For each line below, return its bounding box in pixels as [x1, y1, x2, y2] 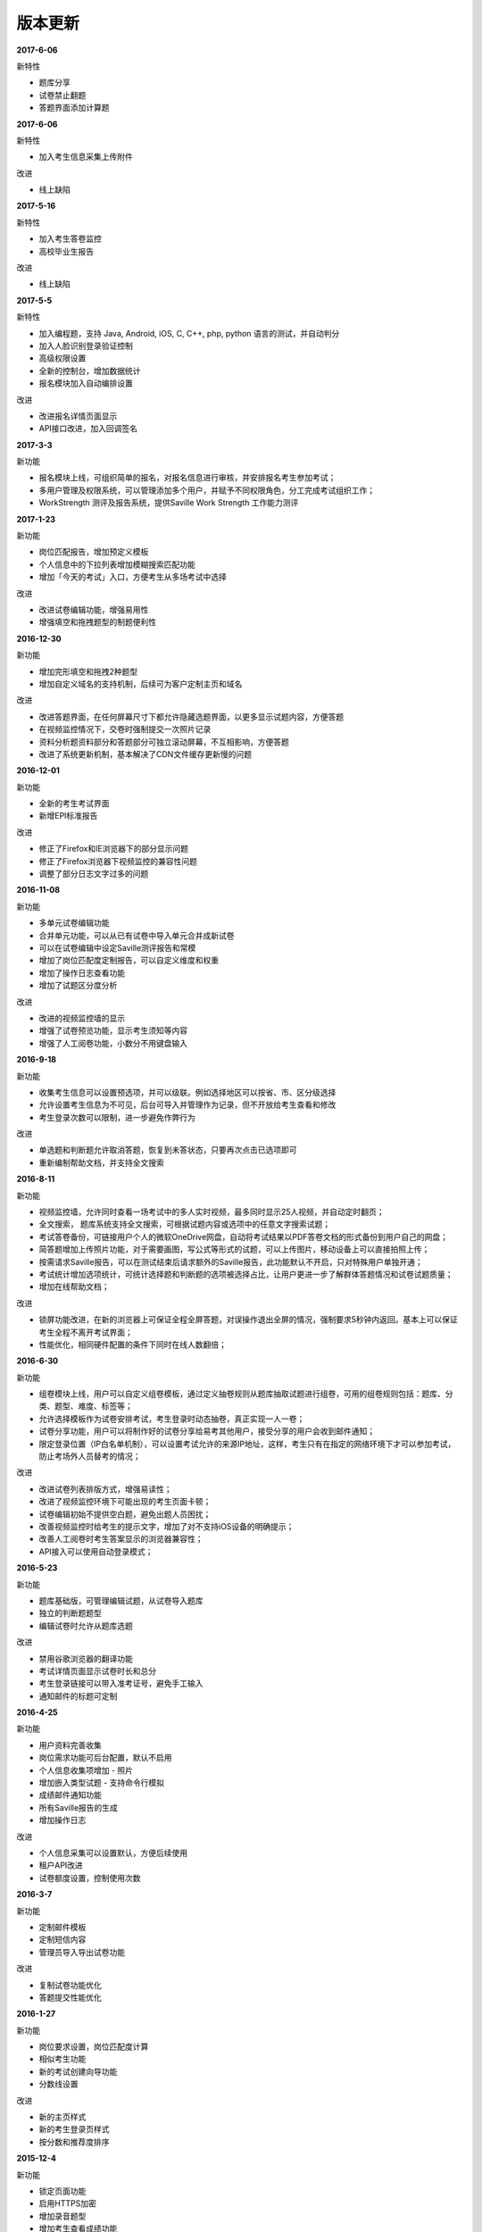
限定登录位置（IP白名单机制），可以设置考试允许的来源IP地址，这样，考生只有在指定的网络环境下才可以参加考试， [38, 1438, 456, 1449]
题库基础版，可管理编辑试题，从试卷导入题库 [38, 1595, 204, 1606]
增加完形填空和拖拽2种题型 [38, 666, 138, 677]
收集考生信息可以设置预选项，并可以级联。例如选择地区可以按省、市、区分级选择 [38, 1087, 337, 1097]
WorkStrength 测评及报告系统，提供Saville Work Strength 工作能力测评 [38, 497, 299, 508]
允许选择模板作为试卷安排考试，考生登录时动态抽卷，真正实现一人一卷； [38, 1413, 305, 1424]
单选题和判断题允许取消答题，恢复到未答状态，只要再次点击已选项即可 [38, 1145, 297, 1155]
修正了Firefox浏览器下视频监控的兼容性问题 [38, 855, 198, 866]
